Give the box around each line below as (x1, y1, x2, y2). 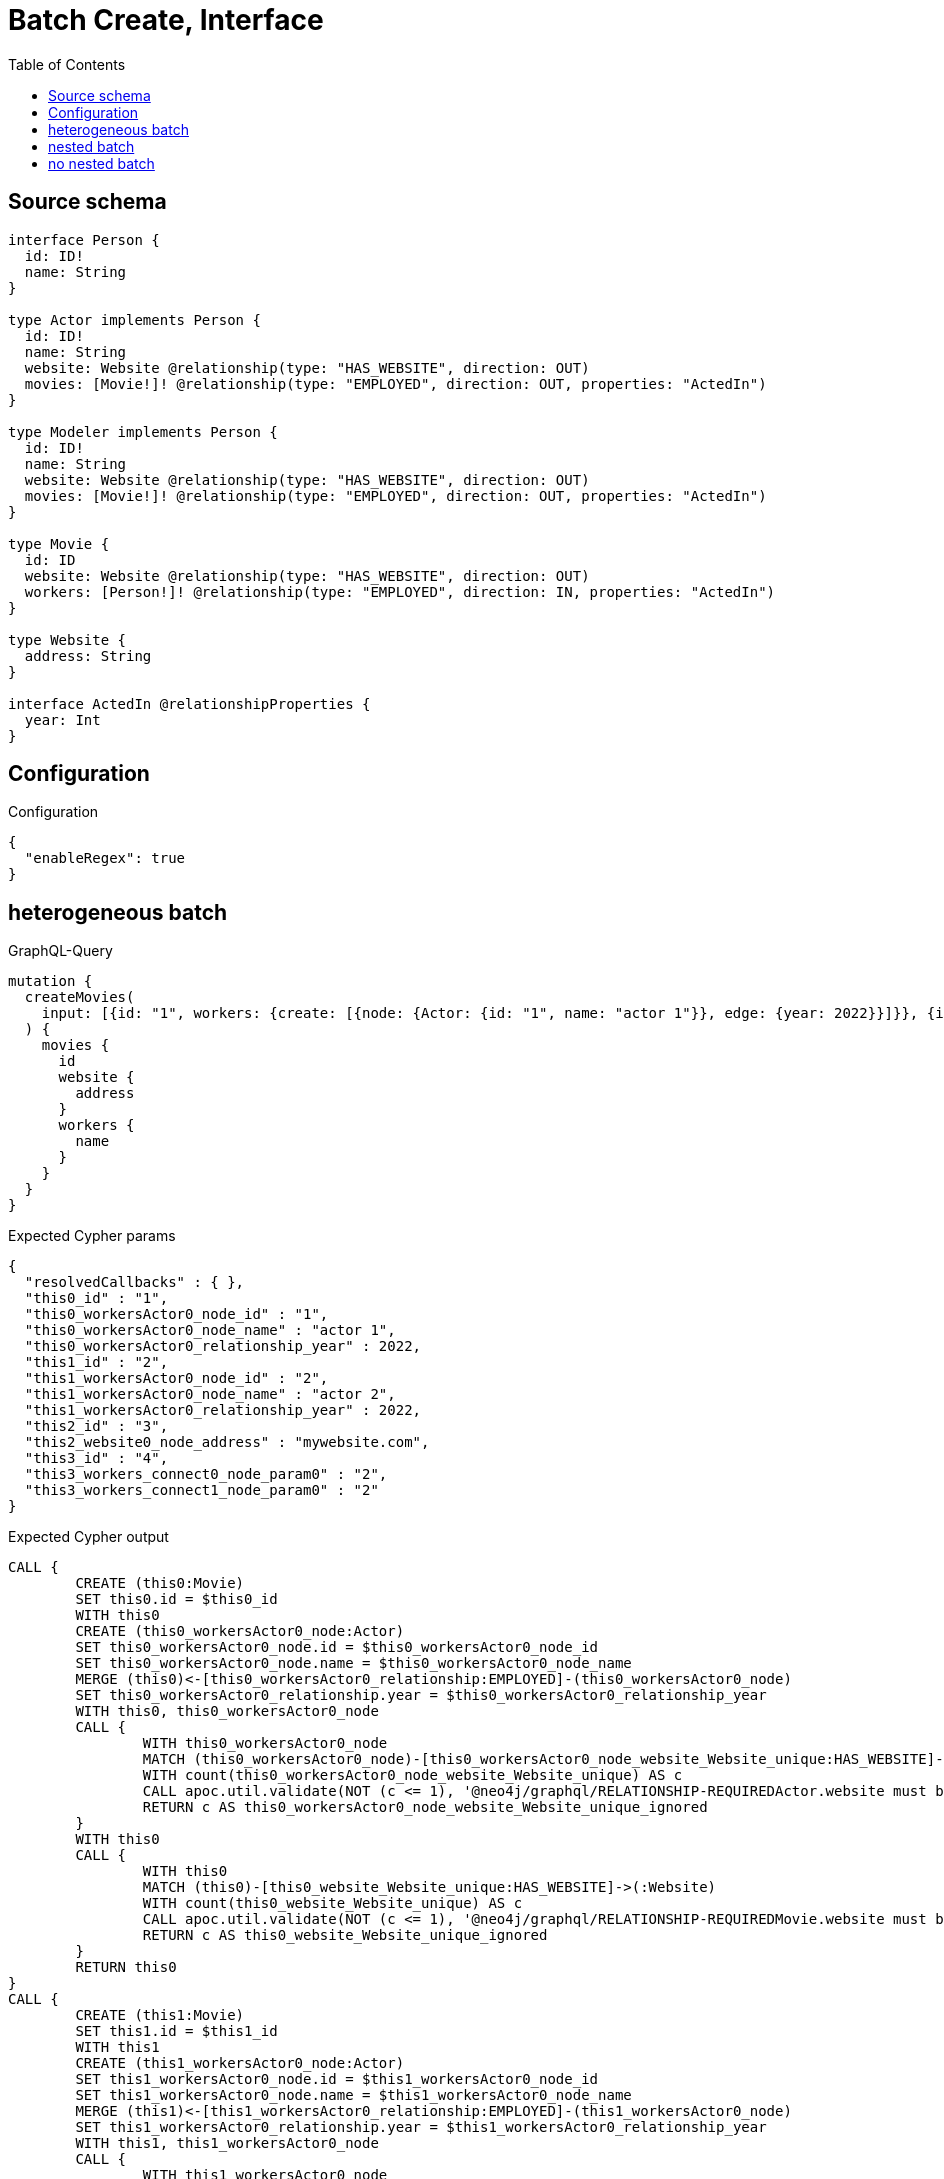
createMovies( (24, 989, 135, 1006)
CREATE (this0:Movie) (75, 1575, 245, 1592)
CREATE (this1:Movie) (75, 2007, 245, 2024)
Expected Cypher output (8, 1528, 169, 1546)
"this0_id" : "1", (24, 1290, 169, 1307)
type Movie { (8, 535, 110, 552)
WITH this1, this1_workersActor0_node (75, 2135, 379, 2152)
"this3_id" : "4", (24, 1450, 169, 1467)
